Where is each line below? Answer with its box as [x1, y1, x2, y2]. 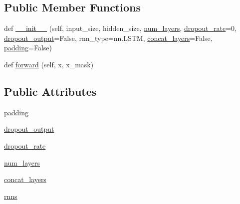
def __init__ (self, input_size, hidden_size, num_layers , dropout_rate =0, [4, 23, 237, 33]
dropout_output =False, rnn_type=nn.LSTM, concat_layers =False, [4, 32, 213, 43]
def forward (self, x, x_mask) [4, 59, 94, 69]
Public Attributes [4, 83, 97, 99]
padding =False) [4, 42, 52, 53]
